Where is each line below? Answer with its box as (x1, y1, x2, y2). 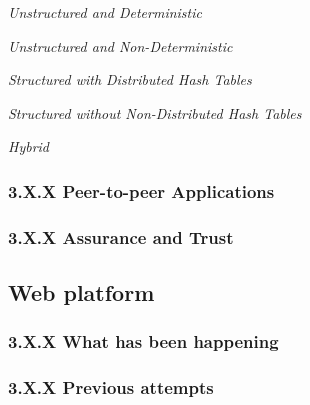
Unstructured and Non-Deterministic (8, 35, 233, 56)
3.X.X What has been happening (8, 329, 279, 354)
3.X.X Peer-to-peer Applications (8, 178, 275, 203)
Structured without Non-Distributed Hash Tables (8, 102, 302, 123)
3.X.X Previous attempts (8, 375, 214, 400)
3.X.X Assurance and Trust (8, 224, 234, 249)
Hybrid (8, 136, 50, 157)
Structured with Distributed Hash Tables (8, 69, 252, 90)
